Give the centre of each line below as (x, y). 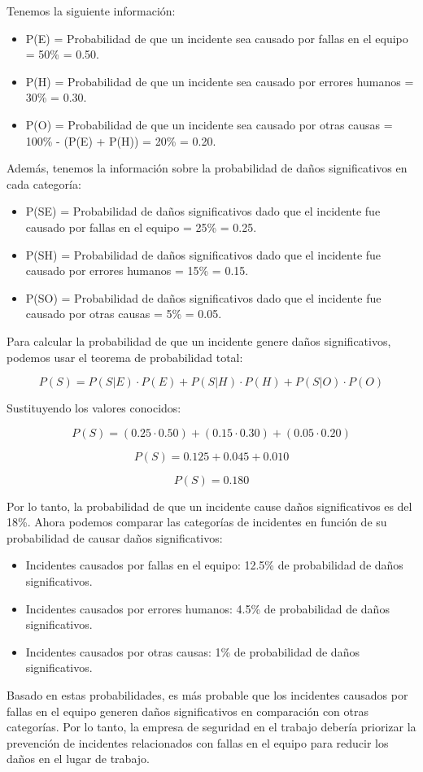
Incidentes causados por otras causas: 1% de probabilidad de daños (192, 651)
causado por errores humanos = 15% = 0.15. (137, 270)
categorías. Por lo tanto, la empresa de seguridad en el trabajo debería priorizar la (211, 727)
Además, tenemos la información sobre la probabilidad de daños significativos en (207, 168)
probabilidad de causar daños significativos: (115, 537)
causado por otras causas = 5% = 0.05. (124, 314)
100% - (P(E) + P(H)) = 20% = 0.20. (121, 140)
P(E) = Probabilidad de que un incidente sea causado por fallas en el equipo (217, 38)
